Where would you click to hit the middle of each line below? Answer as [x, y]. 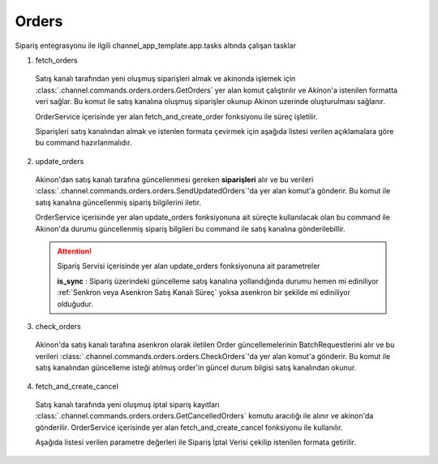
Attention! [75, 251]
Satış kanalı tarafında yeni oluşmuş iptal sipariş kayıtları [127, 404]
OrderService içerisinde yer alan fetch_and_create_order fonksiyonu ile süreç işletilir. [176, 116]
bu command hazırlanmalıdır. [84, 143]
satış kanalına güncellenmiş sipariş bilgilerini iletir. [118, 202]
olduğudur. [75, 304]
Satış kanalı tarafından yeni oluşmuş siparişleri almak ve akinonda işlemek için [165, 79]
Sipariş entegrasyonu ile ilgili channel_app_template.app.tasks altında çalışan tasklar [155, 46]
